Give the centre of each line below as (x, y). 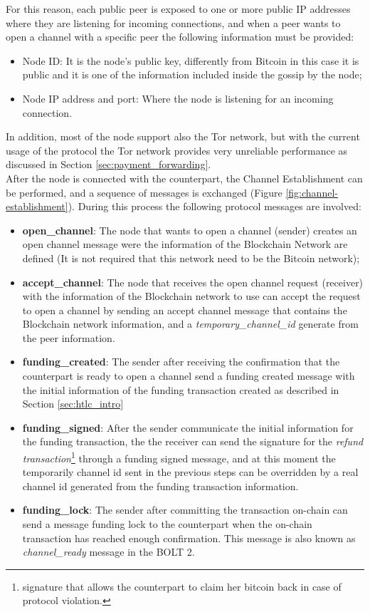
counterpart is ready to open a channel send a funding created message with (189, 376)
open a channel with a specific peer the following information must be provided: (180, 37)
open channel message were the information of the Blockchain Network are (185, 244)
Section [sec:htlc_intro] (73, 404)
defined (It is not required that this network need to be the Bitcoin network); (191, 258)
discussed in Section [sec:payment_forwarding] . (109, 164)
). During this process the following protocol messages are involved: (215, 206)
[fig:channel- (312, 192)
